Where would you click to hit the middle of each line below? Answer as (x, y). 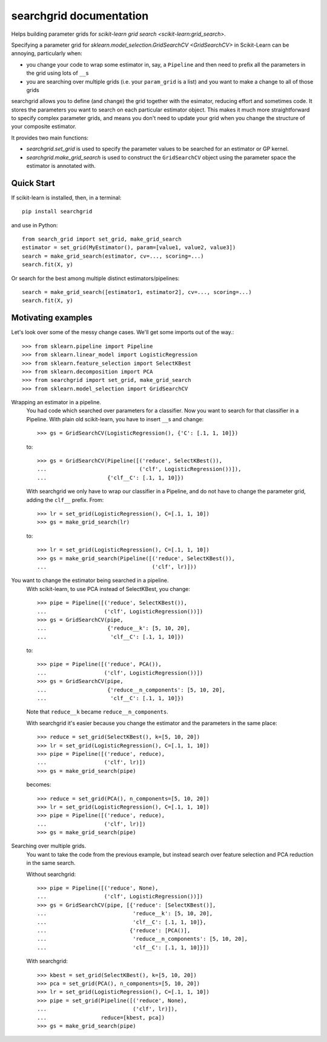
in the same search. (51, 863)
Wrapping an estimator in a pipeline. (56, 402)
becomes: (39, 784)
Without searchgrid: (51, 874)
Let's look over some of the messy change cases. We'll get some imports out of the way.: (123, 332)
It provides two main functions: (50, 138)
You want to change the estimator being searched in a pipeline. (90, 580)
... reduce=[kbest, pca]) (101, 1017)
